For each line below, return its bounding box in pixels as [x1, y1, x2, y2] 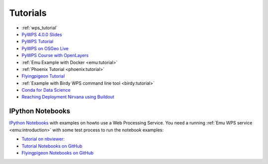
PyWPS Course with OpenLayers [21, 53, 89, 58]
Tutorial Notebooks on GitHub [21, 143, 83, 149]
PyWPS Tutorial [21, 39, 54, 45]
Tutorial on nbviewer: [21, 136, 65, 142]
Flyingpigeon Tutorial [21, 73, 65, 79]
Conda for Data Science [21, 87, 71, 93]
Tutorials [9, 7, 47, 18]
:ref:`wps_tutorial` [21, 25, 58, 31]
